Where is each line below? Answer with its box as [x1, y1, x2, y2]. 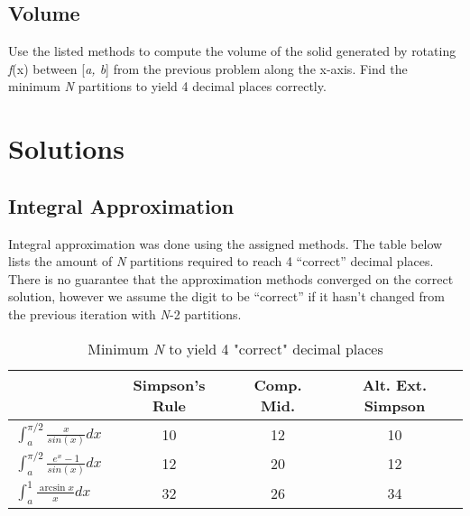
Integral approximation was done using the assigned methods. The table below [8, 234, 443, 253]
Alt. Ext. [362, 373, 428, 395]
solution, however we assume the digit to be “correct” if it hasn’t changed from [8, 287, 445, 306]
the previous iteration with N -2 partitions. [8, 304, 242, 323]
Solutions [8, 130, 124, 167]
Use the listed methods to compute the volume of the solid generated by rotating [8, 41, 456, 60]
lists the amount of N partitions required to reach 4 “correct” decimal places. [8, 252, 434, 271]
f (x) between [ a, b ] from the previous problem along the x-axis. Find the [8, 59, 408, 78]
